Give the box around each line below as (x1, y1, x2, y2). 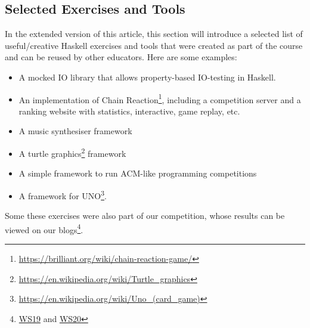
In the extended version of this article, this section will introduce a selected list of (5, 27, 303, 40)
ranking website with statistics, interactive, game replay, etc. (18, 104, 240, 117)
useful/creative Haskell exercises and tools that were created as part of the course (5, 39, 303, 51)
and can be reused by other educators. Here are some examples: (5, 51, 237, 63)
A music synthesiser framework (18, 125, 132, 137)
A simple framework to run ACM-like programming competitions (18, 167, 257, 180)
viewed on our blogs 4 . (5, 221, 83, 236)
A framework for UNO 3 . (18, 187, 107, 202)
